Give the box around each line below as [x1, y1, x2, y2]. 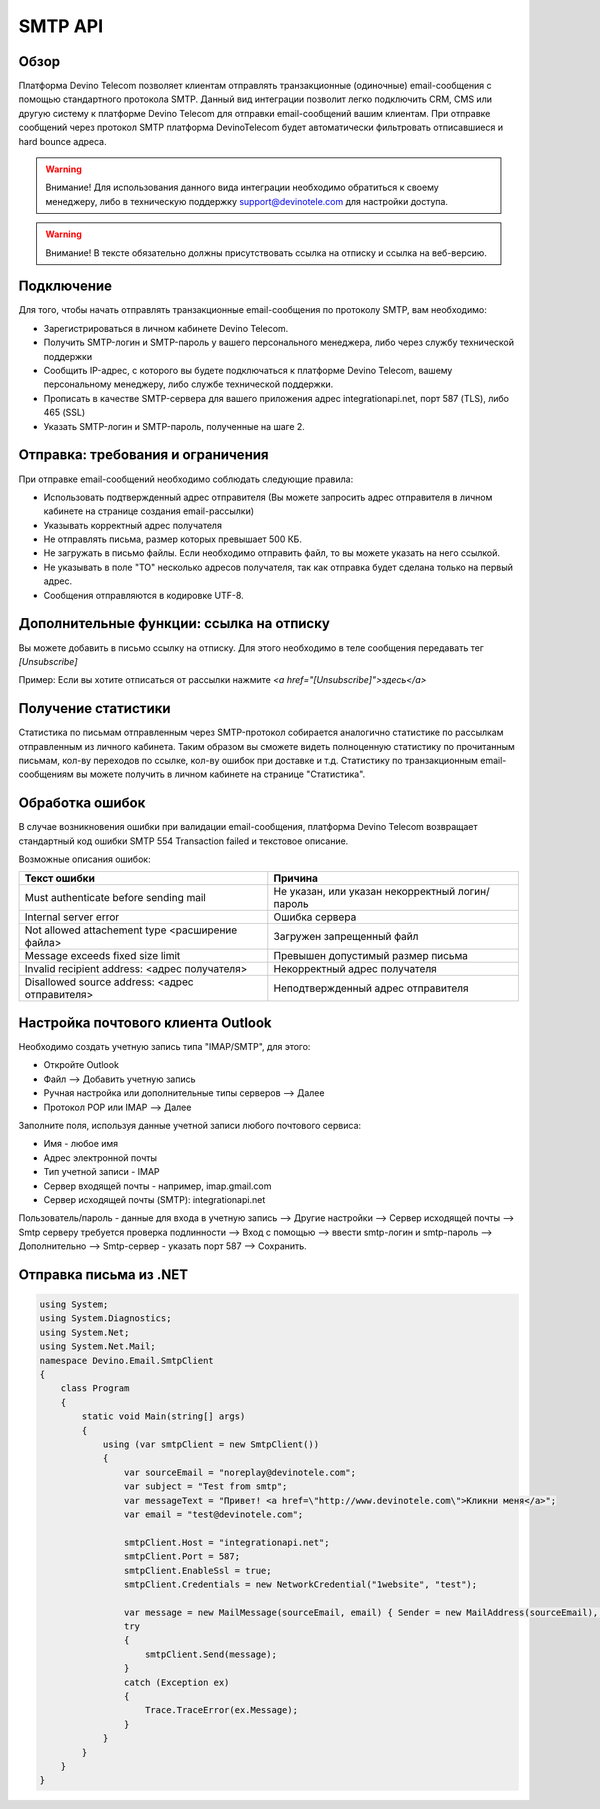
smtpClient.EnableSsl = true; [123, 1565, 272, 1576]
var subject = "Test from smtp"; [123, 1481, 288, 1492]
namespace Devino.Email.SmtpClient [39, 1355, 214, 1366]
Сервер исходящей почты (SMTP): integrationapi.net [43, 1193, 266, 1205]
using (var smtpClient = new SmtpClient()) [102, 1438, 320, 1450]
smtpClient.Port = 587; [123, 1551, 240, 1562]
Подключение [18, 278, 113, 295]
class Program [60, 1383, 130, 1394]
